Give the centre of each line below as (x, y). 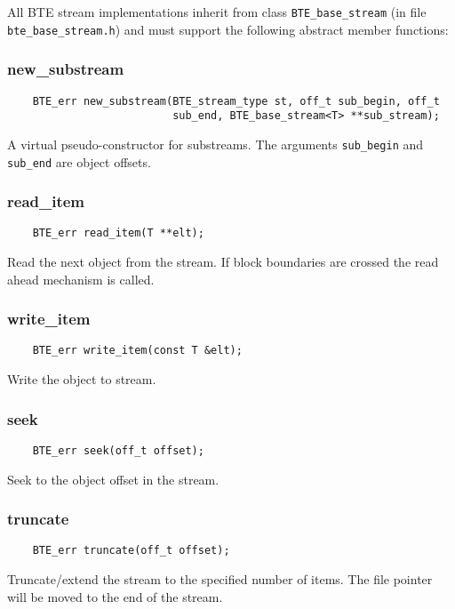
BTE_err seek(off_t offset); (118, 450)
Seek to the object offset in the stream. (113, 479)
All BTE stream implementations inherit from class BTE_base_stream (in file (217, 12)
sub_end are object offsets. (79, 161)
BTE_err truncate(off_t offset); (131, 551)
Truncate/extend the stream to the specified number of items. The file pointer (220, 579)
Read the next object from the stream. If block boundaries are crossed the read (223, 262)
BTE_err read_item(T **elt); (118, 233)
